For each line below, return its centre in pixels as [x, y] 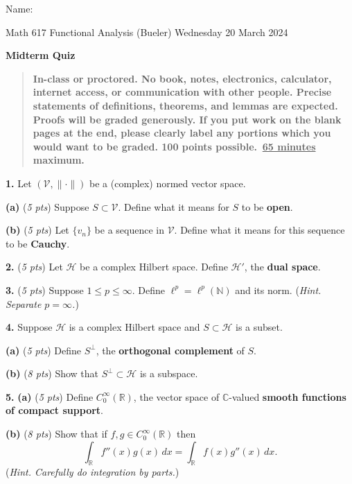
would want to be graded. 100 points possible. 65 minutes [174, 146]
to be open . [267, 206]
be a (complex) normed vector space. [168, 183]
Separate [24, 303]
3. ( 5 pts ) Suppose [45, 289]
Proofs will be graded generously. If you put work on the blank [187, 119]
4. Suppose [29, 327]
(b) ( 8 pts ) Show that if [56, 434]
